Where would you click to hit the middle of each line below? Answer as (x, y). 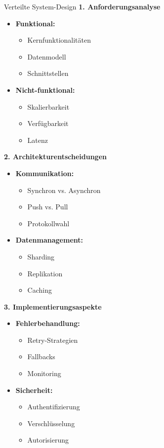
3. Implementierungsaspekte (53, 306)
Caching (40, 290)
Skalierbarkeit (48, 106)
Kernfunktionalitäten (59, 40)
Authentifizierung (54, 407)
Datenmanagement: (49, 240)
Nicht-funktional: (45, 90)
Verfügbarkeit (48, 123)
